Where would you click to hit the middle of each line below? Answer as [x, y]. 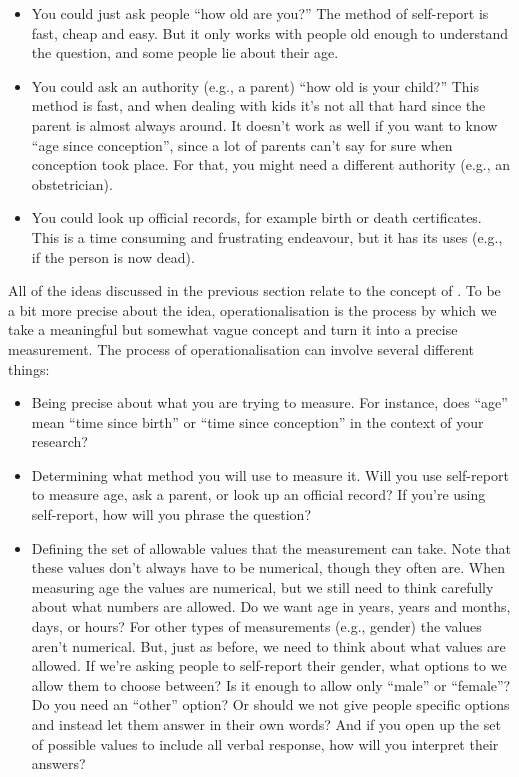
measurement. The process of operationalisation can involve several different [241, 348]
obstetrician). [72, 183]
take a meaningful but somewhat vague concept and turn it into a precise [233, 329]
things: [29, 368]
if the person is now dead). [113, 256]
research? [59, 441]
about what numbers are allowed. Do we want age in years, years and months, [271, 606]
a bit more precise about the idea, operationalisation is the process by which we [252, 309]
